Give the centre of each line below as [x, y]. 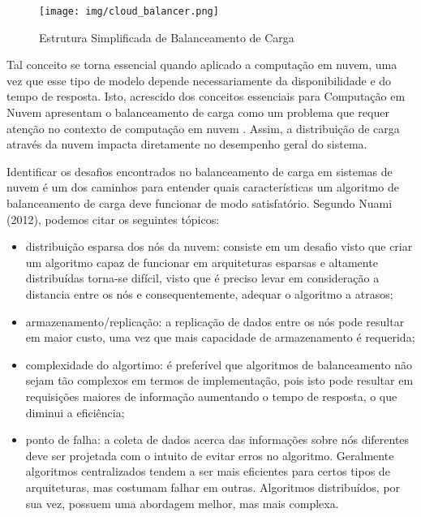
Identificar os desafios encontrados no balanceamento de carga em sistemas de [200, 171]
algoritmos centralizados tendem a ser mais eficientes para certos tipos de [208, 471]
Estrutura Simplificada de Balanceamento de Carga [167, 37]
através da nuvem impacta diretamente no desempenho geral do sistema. [187, 144]
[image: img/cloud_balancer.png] [129, 11]
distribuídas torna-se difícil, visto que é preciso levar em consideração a [202, 278]
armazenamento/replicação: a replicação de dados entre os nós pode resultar [215, 321]
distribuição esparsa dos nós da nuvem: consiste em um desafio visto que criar [219, 246]
